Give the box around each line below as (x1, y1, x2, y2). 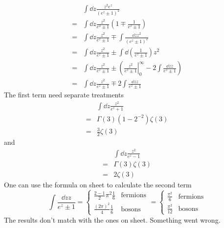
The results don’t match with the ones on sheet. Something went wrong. (4, 214, 221, 225)
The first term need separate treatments (4, 90, 124, 100)
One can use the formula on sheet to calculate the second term (4, 179, 192, 189)
